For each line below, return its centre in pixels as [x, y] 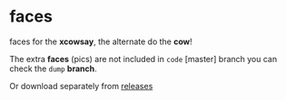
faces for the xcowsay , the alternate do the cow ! [101, 41]
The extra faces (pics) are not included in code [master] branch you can [143, 59]
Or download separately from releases [81, 86]
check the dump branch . [53, 68]
